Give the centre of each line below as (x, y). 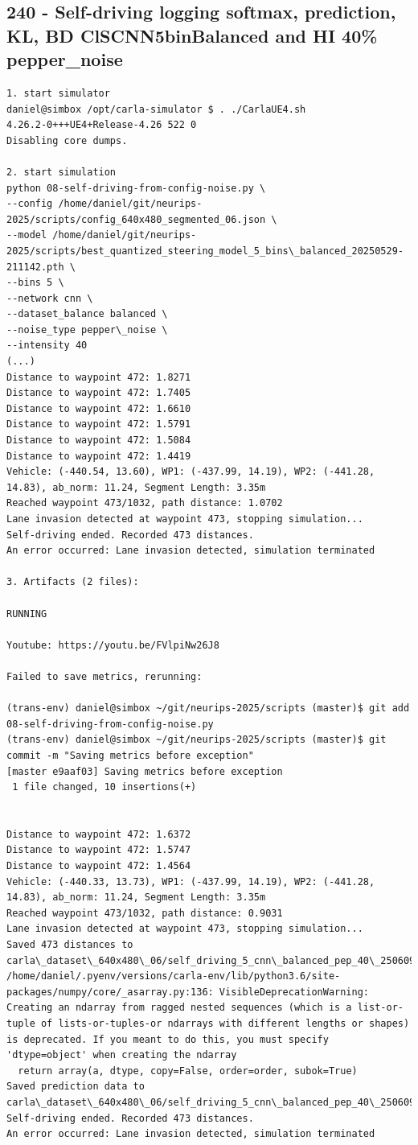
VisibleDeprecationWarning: (294, 992)
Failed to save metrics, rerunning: (104, 676)
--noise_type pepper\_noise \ (87, 329)
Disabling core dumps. (67, 140)
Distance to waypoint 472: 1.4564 (99, 866)
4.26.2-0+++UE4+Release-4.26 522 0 (102, 125)
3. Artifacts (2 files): (73, 582)
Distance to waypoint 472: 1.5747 (99, 850)
